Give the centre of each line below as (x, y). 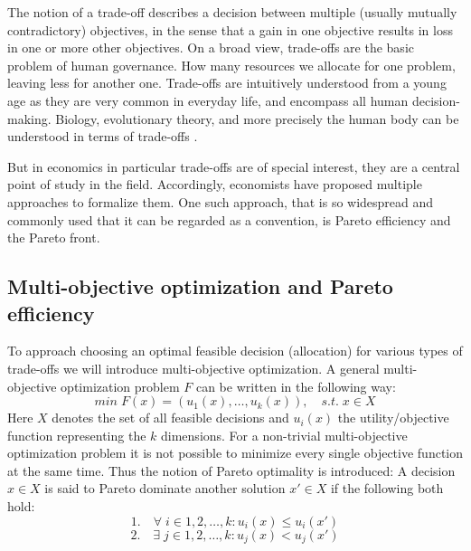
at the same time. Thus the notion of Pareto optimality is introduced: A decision (231, 470)
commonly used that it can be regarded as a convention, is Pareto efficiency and (229, 219)
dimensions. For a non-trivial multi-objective (284, 435)
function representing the (77, 435)
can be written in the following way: (296, 386)
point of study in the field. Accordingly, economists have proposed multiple (215, 184)
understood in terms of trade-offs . (103, 136)
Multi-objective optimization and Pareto (200, 286)
